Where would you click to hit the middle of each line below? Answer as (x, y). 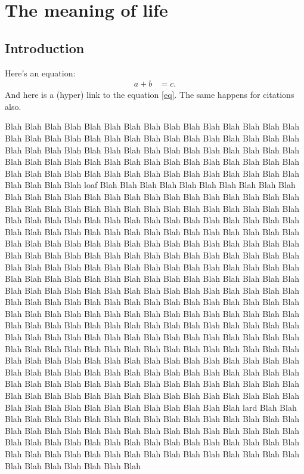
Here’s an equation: (40, 73)
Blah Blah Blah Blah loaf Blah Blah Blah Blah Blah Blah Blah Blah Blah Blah (150, 185)
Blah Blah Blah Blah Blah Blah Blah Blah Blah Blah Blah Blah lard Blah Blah (151, 407)
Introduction (45, 47)
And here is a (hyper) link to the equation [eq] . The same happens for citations (150, 95)
